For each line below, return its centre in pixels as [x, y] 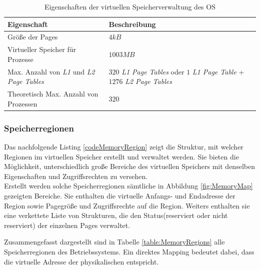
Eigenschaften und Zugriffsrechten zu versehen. [76, 176]
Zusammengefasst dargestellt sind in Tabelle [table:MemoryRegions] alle [114, 242]
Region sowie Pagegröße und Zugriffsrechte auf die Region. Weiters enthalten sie [127, 205]
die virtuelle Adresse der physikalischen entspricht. [81, 261]
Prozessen [22, 103]
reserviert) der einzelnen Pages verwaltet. [67, 225]
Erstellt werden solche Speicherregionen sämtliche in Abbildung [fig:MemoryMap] [128, 186]
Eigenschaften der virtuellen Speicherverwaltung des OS [130, 6]
